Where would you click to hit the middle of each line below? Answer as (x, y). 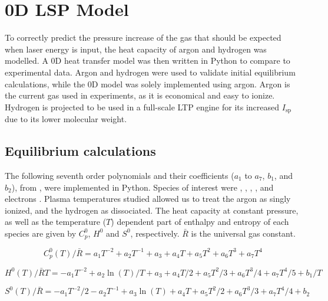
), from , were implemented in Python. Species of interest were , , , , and (143, 187)
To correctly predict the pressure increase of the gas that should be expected (143, 37)
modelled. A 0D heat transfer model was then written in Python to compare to (148, 60)
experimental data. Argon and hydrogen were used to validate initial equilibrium (150, 72)
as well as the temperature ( (56, 222)
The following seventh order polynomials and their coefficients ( (120, 175)
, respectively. (155, 233)
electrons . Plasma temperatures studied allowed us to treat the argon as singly (148, 199)
